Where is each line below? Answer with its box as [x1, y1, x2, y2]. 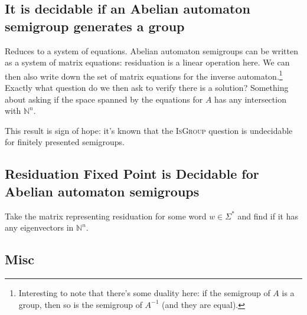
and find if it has [237, 209, 298, 222]
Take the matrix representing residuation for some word [5, 209, 207, 222]
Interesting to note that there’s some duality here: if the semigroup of [18, 286, 270, 298]
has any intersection [214, 93, 286, 105]
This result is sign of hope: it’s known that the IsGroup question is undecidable [5, 124, 293, 136]
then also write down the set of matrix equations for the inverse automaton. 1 [5, 68, 283, 82]
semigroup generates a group [5, 17, 185, 35]
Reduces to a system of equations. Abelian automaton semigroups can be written [5, 44, 298, 57]
